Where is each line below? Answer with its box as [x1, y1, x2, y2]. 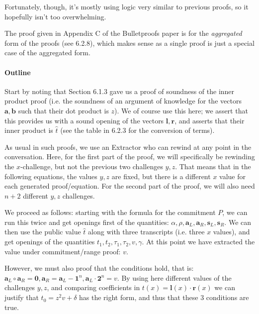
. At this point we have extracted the [142, 236, 255, 247]
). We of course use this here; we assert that [114, 105, 248, 115]
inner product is [4, 125, 53, 135]
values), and [213, 226, 250, 237]
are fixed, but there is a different [111, 171, 211, 181]
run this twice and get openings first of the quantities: [4, 216, 169, 227]
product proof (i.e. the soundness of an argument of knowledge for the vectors [4, 96, 242, 106]
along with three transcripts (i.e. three [88, 226, 205, 237]
